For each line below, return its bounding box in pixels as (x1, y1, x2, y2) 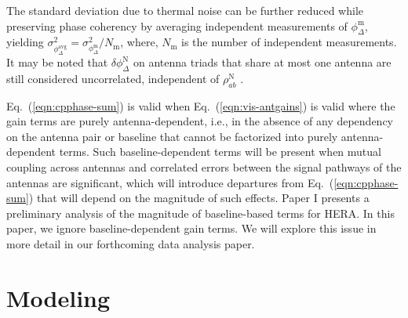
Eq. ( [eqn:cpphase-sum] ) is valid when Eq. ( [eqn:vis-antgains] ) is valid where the (6, 97, 395, 114)
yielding (6, 34, 44, 50)
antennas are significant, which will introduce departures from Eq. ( (6, 174, 334, 190)
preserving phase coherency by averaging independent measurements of (6, 17, 348, 34)
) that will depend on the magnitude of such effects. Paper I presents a (28, 190, 370, 206)
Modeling (6, 281, 111, 313)
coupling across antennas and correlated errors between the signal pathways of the (6, 159, 402, 175)
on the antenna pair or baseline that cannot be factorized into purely (6, 128, 338, 144)
